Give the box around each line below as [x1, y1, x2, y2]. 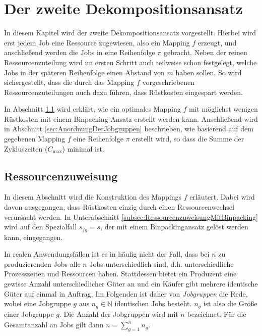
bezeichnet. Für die [187, 308, 246, 319]
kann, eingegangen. [4, 231, 63, 242]
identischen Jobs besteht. [114, 298, 192, 309]
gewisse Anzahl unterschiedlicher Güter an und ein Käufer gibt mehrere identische [4, 278, 258, 289]
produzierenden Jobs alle [4, 258, 81, 269]
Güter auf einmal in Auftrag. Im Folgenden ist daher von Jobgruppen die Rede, [4, 288, 248, 299]
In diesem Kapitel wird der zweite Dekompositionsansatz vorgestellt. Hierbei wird [4, 27, 256, 38]
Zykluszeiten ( [4, 143, 48, 154]
